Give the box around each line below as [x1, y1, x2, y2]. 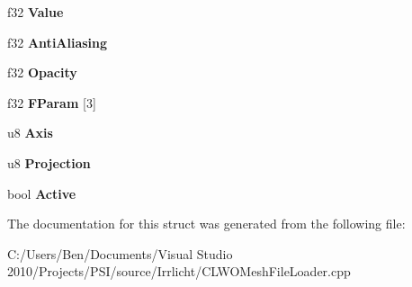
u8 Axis [7, 123, 53, 142]
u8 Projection [7, 153, 91, 172]
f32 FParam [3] [7, 93, 96, 112]
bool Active [7, 184, 76, 202]
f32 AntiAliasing [7, 32, 108, 51]
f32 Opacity [7, 63, 77, 82]
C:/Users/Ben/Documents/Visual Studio [7, 244, 233, 263]
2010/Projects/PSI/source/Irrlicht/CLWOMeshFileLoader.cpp [7, 262, 351, 281]
